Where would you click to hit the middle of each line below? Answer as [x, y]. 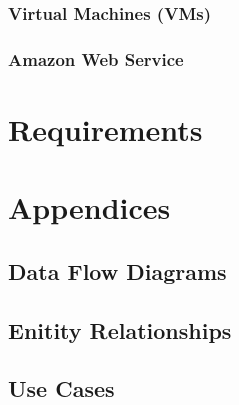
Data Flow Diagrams [117, 270]
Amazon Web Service [96, 58]
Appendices [89, 207]
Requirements [105, 128]
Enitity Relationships [120, 329]
